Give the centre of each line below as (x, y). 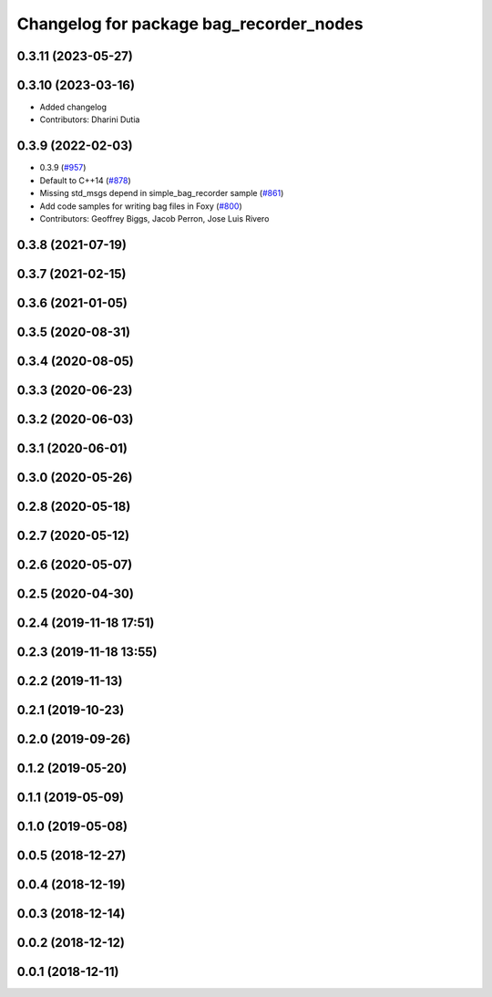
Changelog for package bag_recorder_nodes (190, 24)
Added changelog (73, 107)
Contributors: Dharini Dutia (90, 119)
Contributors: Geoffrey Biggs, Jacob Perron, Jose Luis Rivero (154, 218)
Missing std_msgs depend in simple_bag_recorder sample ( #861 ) (162, 193)
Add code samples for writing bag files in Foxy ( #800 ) (141, 206)
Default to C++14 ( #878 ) (85, 180)
